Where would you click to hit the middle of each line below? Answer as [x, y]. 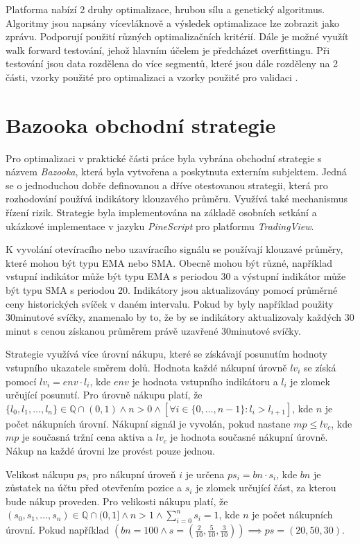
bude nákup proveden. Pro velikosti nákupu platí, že [117, 501]
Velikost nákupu [40, 474]
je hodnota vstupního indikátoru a [205, 381]
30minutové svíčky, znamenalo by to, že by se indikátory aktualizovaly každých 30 [180, 317]
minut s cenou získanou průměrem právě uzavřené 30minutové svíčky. [153, 330]
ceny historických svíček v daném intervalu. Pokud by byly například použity [170, 303]
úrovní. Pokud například [58, 530]
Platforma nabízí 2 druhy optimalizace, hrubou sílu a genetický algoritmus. [165, 9]
